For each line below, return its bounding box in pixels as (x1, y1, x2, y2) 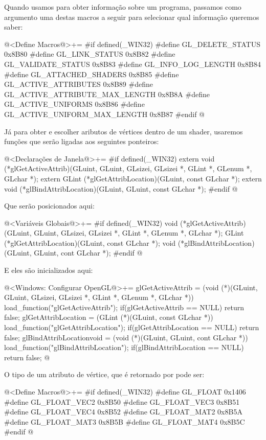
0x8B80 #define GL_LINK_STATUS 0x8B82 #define (4, 49, 175, 59)
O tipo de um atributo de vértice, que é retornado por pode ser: (4, 369, 205, 380)
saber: (4, 21, 23, 32)
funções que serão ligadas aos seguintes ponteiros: (4, 136, 159, 147)
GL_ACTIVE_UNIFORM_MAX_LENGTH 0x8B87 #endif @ (4, 108, 205, 119)
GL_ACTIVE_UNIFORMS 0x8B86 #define (4, 99, 145, 109)
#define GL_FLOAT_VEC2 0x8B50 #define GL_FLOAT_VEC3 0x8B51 (4, 396, 240, 407)
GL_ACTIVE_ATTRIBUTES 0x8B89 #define (4, 79, 153, 89)
